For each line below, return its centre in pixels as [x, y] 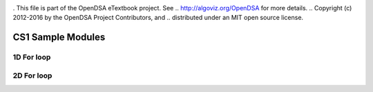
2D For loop [32, 76]
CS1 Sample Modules [59, 37]
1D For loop [32, 57]
